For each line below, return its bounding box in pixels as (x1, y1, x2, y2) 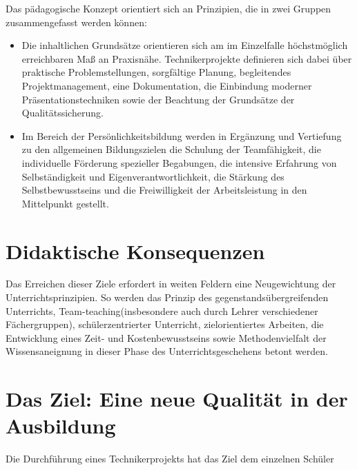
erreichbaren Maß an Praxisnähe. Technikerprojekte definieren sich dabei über (21, 51, 352, 65)
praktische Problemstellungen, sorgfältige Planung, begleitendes (21, 65, 291, 79)
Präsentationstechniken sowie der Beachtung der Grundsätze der (21, 92, 295, 106)
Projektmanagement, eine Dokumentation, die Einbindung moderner (21, 78, 312, 92)
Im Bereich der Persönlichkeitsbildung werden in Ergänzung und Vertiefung (21, 128, 342, 143)
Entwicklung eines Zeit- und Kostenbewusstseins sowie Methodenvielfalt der (6, 330, 327, 345)
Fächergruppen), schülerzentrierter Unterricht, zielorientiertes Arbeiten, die (6, 317, 324, 331)
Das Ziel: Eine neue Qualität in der (6, 385, 348, 413)
